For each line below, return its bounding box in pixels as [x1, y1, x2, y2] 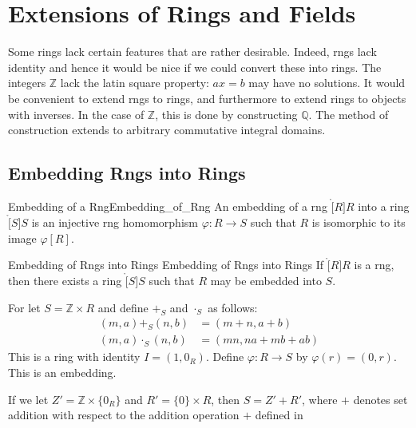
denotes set [353, 390, 408, 407]
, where [302, 390, 338, 407]
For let [8, 299, 41, 315]
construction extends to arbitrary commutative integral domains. [8, 121, 326, 138]
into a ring [358, 198, 410, 215]
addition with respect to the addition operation [8, 406, 240, 423]
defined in [255, 406, 303, 423]
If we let [8, 390, 49, 407]
